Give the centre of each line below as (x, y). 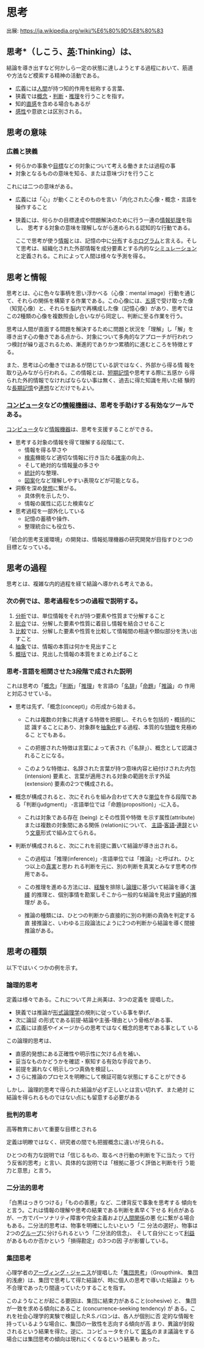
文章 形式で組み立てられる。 (64, 832)
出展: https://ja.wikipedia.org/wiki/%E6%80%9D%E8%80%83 (85, 31)
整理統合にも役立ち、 (51, 526)
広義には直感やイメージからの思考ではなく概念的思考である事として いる (107, 1028)
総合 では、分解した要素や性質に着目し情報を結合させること (90, 623)
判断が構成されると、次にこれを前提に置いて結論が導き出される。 (98, 846)
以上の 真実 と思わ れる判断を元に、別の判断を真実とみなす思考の (111, 866)
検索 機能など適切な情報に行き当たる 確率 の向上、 (86, 457)
